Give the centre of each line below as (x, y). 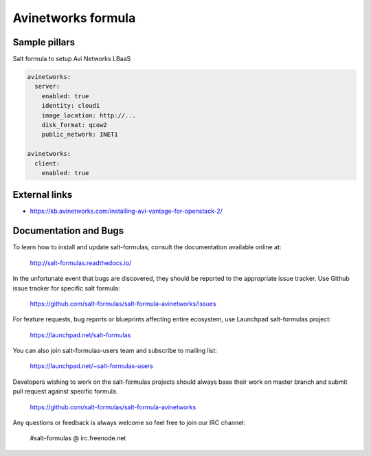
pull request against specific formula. (65, 391)
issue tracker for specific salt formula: (66, 288)
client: (47, 163)
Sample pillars (44, 42)
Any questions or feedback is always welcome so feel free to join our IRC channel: (129, 423)
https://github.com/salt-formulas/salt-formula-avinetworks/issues (123, 304)
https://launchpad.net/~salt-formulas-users (92, 366)
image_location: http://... (89, 115)
